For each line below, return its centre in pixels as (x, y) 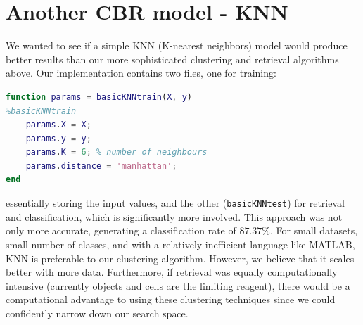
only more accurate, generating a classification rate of (121, 230)
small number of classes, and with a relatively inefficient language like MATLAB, (180, 244)
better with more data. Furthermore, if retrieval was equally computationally (172, 272)
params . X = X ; (58, 125)
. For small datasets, (314, 230)
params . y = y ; (58, 138)
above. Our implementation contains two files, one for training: (141, 73)
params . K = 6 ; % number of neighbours (116, 152)
